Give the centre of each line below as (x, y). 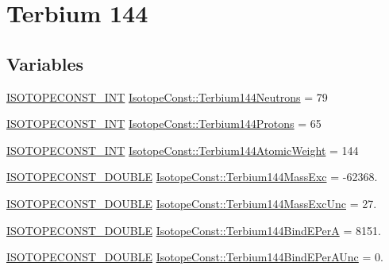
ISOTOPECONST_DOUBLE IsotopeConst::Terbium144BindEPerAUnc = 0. (195, 257)
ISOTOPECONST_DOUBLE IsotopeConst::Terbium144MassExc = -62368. (192, 177)
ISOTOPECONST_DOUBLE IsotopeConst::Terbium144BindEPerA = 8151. (194, 230)
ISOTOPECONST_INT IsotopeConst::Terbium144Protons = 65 (164, 123)
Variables (45, 63)
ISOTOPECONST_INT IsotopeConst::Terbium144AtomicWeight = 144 (183, 150)
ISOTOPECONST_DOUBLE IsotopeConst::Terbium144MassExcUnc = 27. (192, 203)
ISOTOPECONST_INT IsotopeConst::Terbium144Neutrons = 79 (167, 96)
